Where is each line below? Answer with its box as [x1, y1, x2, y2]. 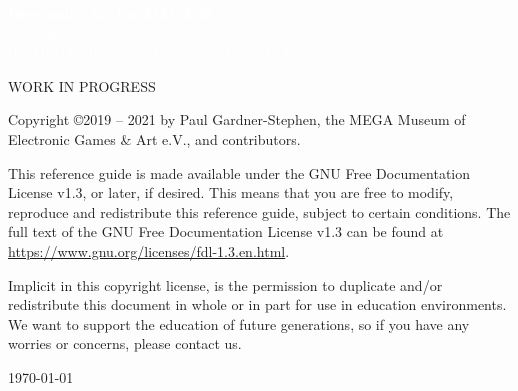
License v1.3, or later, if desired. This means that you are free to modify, [8, 182, 454, 203]
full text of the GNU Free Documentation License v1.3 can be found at [8, 221, 444, 242]
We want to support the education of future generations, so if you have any [8, 313, 470, 334]
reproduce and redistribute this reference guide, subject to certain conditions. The [8, 201, 511, 222]
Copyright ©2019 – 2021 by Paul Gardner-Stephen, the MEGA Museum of [8, 109, 466, 130]
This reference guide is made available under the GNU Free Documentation [8, 162, 470, 183]
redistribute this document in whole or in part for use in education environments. [8, 294, 507, 315]
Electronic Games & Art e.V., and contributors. [8, 128, 301, 149]
